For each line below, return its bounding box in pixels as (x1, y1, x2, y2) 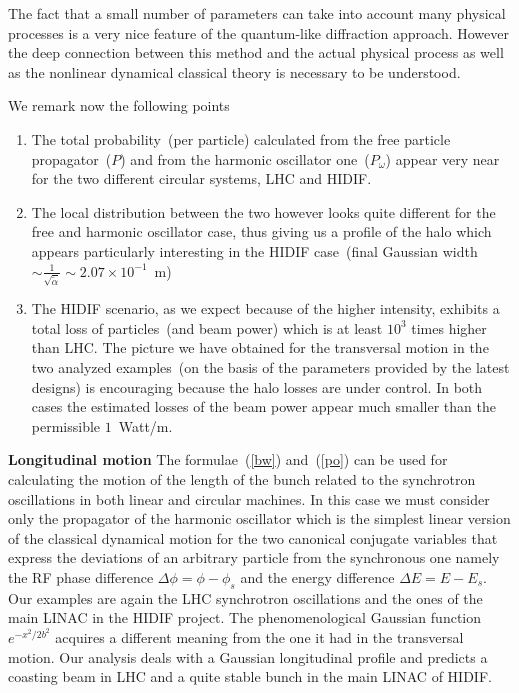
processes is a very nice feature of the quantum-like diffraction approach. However (8, 22, 510, 43)
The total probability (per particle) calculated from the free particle (31, 128, 451, 149)
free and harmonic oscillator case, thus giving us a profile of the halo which (31, 221, 492, 242)
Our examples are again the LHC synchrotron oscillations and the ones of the (8, 587, 483, 608)
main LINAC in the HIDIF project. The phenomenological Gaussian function (8, 607, 482, 628)
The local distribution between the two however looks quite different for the (31, 201, 496, 222)
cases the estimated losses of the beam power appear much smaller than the (31, 396, 496, 417)
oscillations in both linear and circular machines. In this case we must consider (8, 488, 490, 509)
